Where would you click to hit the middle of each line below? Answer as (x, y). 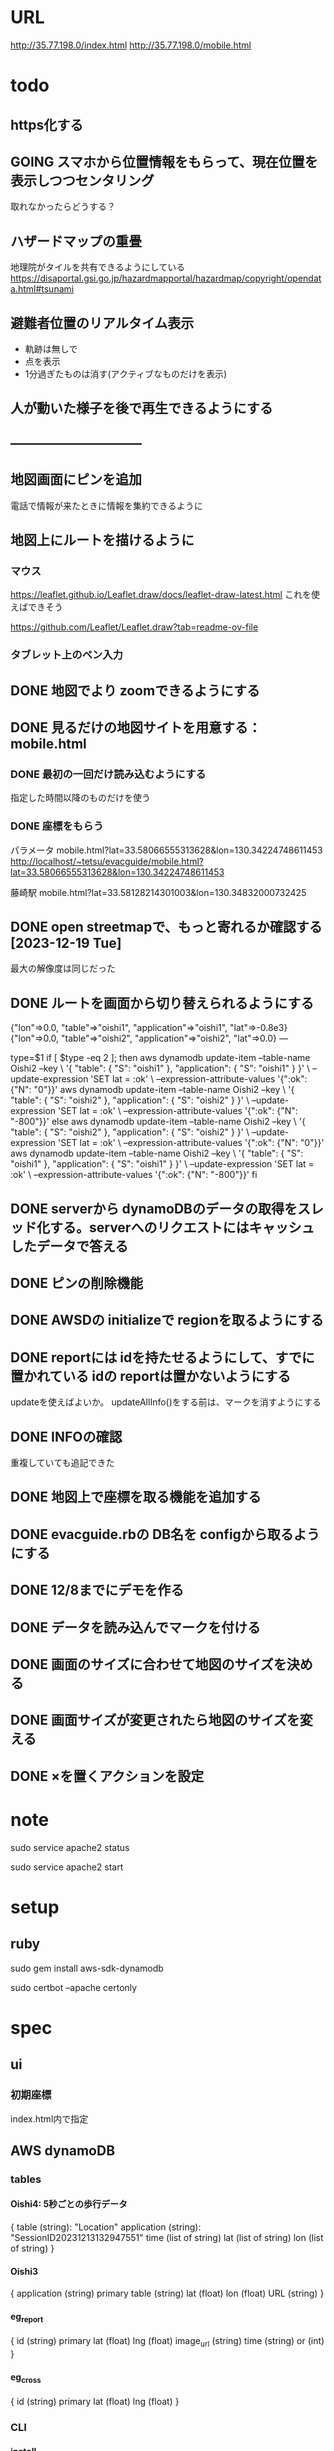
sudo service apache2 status (70, 1847)
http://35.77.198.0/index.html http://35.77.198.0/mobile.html (131, 45)
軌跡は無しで (51, 348)
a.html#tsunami (42, 289)
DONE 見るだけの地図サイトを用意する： (136, 727)
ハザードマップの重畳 (76, 241)
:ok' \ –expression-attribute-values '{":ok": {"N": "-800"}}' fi (134, 1175)
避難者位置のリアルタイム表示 (102, 322)
